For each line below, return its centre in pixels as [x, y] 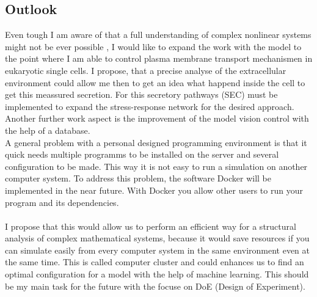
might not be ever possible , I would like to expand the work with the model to [153, 46]
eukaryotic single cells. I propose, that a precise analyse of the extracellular [146, 70]
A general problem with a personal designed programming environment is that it [156, 142]
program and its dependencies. [62, 202]
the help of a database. [48, 130]
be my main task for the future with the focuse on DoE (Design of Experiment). [155, 286]
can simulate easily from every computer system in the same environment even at [158, 250]
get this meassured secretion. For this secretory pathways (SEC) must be [141, 94]
